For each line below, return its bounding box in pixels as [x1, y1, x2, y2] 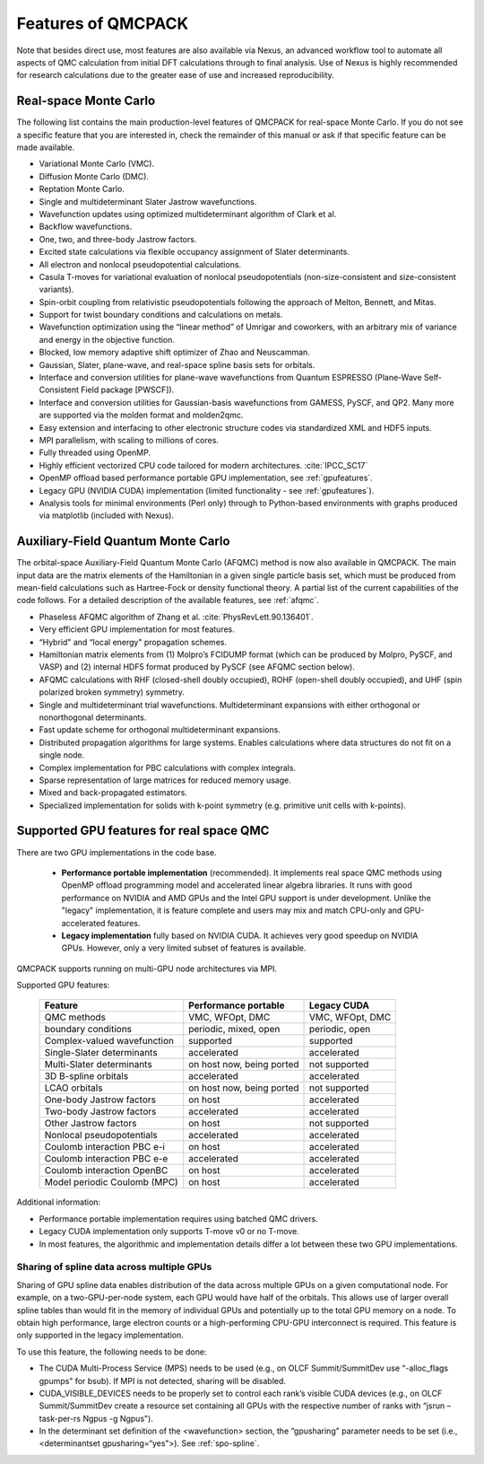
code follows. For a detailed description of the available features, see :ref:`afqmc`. [16, 595, 320, 606]
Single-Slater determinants [44, 1047, 158, 1059]
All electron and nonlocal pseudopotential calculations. [39, 259, 242, 269]
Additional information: [16, 1197, 101, 1207]
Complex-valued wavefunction [44, 1035, 175, 1048]
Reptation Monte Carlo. [39, 184, 125, 195]
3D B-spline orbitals [44, 1070, 129, 1083]
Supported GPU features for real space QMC [16, 823, 270, 838]
